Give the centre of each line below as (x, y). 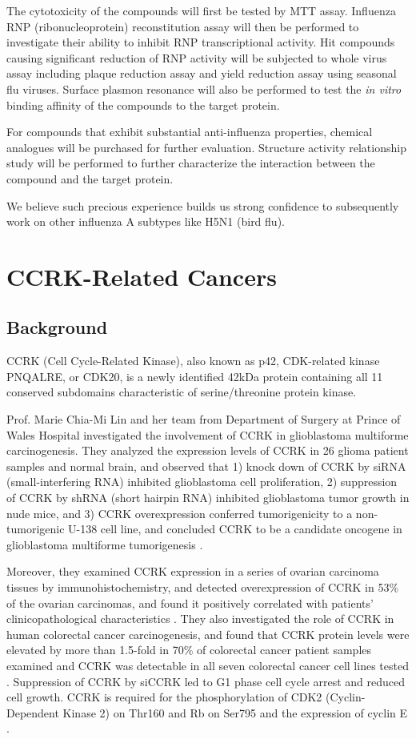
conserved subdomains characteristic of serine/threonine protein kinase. (182, 392)
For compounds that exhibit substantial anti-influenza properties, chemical (190, 132)
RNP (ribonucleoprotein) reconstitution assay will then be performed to (183, 26)
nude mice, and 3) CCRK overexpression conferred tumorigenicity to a (180, 513)
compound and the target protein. (90, 178)
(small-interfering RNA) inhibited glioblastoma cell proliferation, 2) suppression (202, 482)
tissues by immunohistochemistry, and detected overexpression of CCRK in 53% (203, 587)
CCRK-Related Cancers (142, 276)
